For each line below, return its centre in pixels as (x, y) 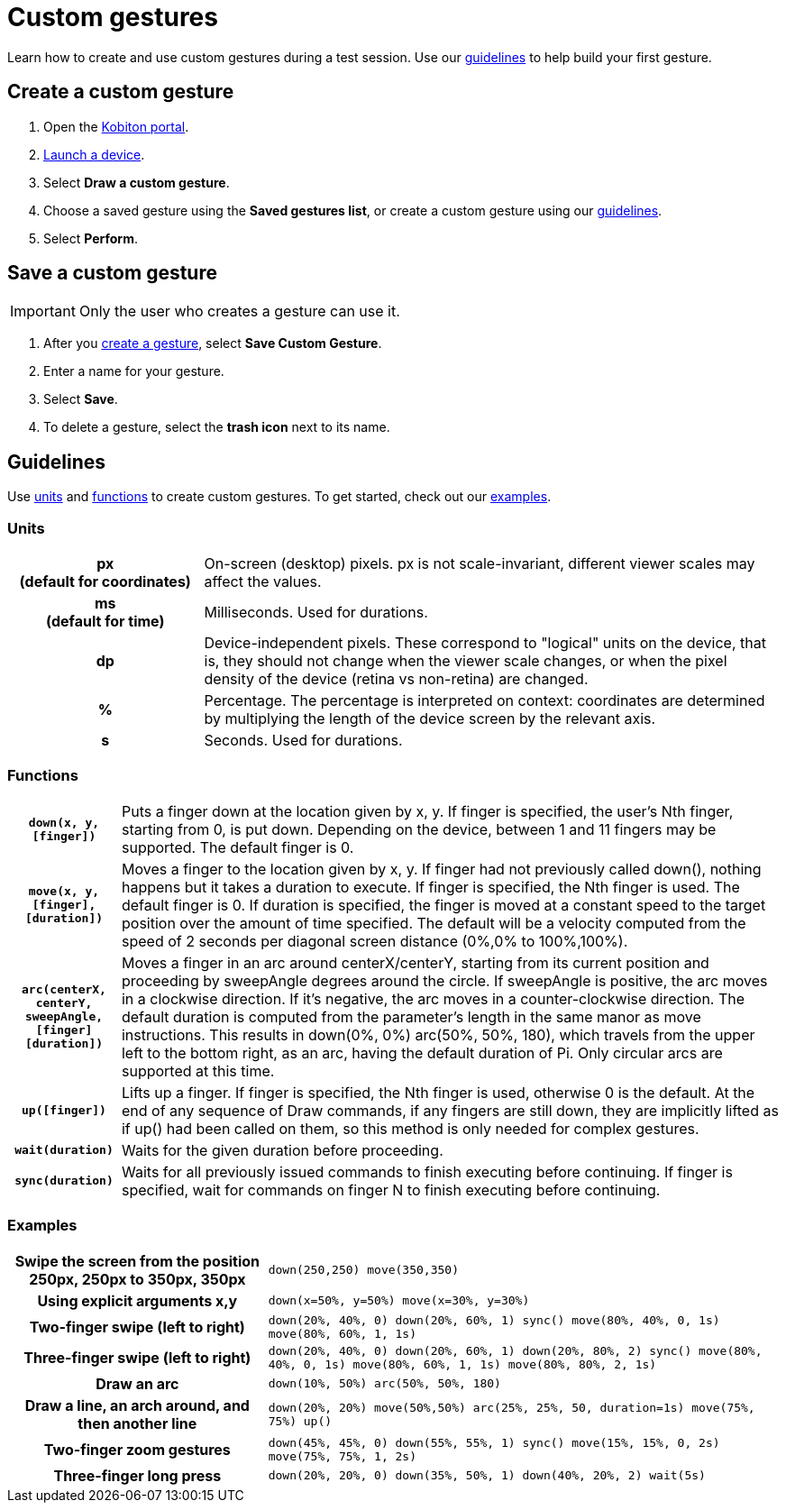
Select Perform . (91, 238)
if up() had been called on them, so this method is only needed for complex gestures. (410, 1128)
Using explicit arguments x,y (137, 1300)
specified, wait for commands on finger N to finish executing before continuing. (391, 1190)
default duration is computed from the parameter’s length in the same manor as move (411, 1016)
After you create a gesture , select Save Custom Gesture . (213, 343)
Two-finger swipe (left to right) (137, 1327)
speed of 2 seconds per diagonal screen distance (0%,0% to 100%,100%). (375, 941)
